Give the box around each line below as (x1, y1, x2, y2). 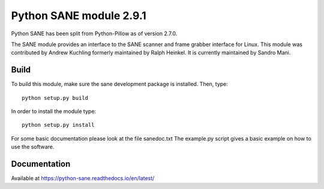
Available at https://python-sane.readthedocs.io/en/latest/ (11, 175, 155, 182)
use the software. (11, 144, 55, 151)
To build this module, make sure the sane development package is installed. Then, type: (11, 81, 228, 88)
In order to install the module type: (11, 108, 96, 115)
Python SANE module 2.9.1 (11, 9, 146, 22)
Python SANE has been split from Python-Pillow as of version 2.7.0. (11, 30, 178, 37)
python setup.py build (22, 94, 89, 101)
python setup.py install (22, 121, 95, 129)
